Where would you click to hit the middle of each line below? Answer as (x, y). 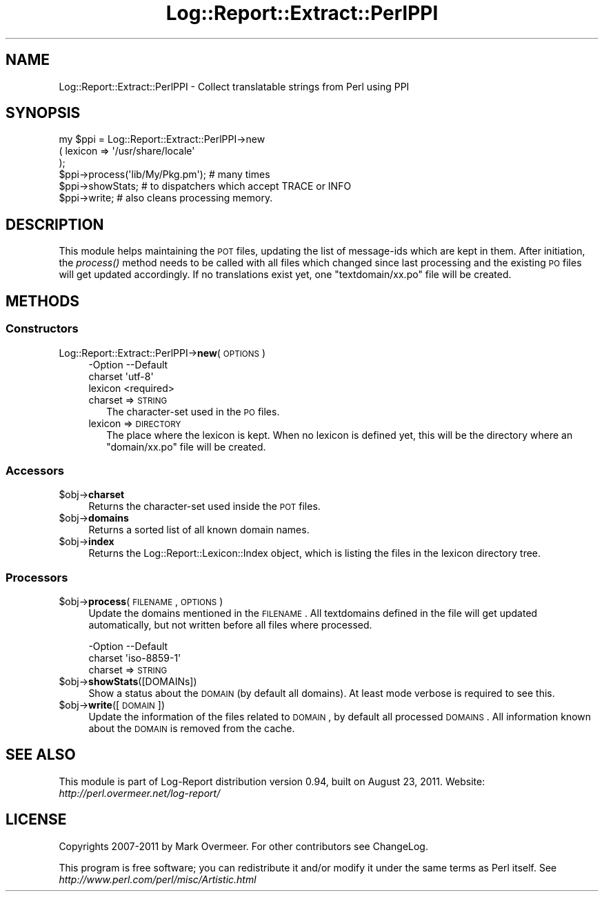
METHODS (43, 301)
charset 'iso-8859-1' (135, 658)
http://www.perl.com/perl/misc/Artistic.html (158, 879)
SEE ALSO (41, 755)
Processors (37, 577)
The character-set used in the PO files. (193, 411)
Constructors (42, 329)
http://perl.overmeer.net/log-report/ (140, 793)
